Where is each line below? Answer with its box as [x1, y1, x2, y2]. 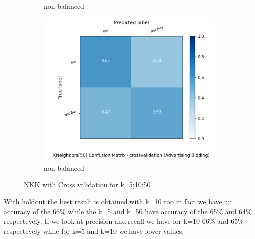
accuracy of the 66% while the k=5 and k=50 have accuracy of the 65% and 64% [4, 206, 252, 216]
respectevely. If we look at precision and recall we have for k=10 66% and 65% [4, 216, 244, 226]
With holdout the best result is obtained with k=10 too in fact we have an [4, 196, 232, 207]
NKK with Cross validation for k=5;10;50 [24, 179, 151, 190]
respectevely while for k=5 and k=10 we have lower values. [4, 225, 184, 236]
